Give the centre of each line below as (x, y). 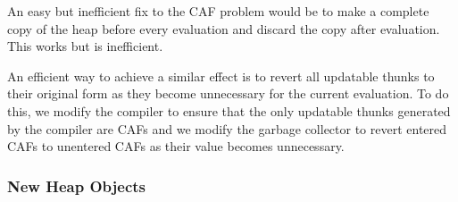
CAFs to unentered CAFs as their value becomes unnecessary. (176, 146)
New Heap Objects (76, 185)
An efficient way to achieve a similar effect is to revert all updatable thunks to (221, 76)
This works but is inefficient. (85, 46)
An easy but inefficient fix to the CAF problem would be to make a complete (218, 11)
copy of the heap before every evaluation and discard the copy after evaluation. (224, 28)
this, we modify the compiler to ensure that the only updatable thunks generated (229, 110)
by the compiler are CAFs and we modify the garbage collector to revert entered (227, 128)
